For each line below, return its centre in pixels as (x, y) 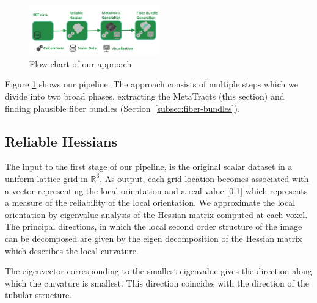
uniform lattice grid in (46, 178)
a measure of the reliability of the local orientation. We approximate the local (150, 203)
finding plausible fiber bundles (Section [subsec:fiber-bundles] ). (122, 108)
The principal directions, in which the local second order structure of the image (154, 226)
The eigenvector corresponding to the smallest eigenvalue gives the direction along (158, 271)
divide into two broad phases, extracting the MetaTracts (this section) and (145, 96)
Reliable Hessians (61, 141)
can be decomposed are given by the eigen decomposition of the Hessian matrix (154, 238)
